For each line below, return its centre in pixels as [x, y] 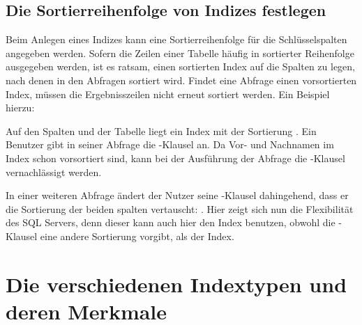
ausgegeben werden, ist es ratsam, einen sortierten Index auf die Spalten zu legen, [181, 66]
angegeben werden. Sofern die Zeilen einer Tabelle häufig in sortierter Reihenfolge [180, 53]
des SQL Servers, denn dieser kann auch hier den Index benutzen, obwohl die [171, 222]
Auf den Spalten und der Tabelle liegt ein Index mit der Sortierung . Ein [161, 130]
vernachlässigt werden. [54, 172]
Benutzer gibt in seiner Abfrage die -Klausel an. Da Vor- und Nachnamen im [170, 144]
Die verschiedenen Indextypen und [176, 284]
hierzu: [20, 108]
